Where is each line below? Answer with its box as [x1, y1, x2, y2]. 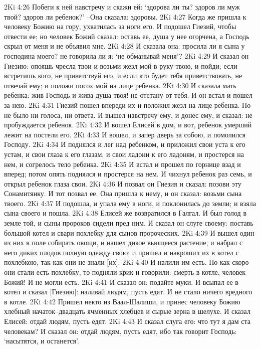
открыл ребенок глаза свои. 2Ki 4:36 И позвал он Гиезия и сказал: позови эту [4, 178, 241, 189]
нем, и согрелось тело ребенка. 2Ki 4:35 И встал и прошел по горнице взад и [4, 158, 241, 169]
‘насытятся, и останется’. [4, 335, 79, 346]
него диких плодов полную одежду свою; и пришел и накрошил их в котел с [4, 247, 239, 257]
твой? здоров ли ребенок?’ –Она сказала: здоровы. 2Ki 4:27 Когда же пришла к [4, 11, 246, 22]
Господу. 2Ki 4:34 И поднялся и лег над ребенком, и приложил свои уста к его [4, 139, 245, 149]
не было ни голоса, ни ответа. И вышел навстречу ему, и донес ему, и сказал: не [4, 109, 252, 120]
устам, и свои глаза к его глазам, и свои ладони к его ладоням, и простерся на [4, 148, 244, 159]
